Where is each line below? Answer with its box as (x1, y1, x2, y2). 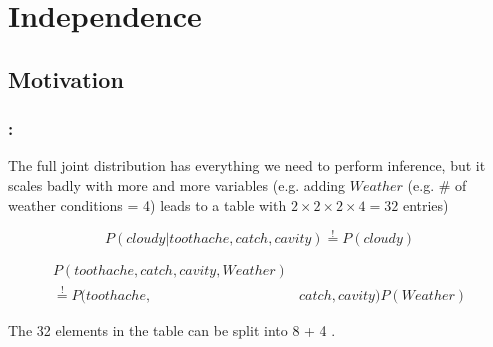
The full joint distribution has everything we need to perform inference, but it (8, 155, 486, 176)
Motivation (8, 63, 124, 94)
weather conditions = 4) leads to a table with (8, 194, 287, 215)
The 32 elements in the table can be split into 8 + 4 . (8, 319, 336, 340)
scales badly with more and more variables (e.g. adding (8, 174, 346, 195)
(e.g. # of (407, 174, 467, 195)
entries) (402, 194, 449, 215)
